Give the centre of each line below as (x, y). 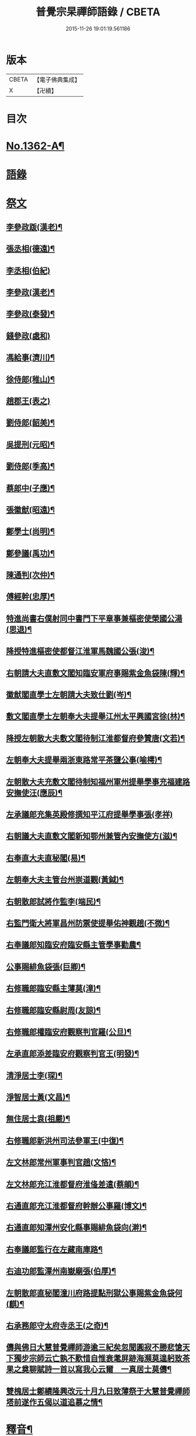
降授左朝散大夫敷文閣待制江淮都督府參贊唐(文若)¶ (96, 738)
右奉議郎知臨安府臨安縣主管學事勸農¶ (73, 945)
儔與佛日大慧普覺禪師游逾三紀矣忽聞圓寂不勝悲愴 (94, 1347)
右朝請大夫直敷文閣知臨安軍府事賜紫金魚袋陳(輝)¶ (96, 673)
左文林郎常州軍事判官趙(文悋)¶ (61, 1163)
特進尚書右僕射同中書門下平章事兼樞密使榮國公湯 (94, 618)
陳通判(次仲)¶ (31, 575)
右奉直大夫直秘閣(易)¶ (46, 858)
